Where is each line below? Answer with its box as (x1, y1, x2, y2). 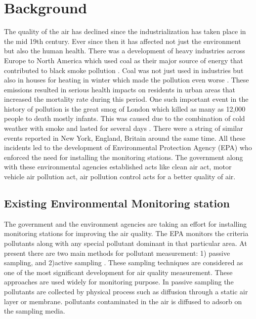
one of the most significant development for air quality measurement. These (4, 267, 233, 277)
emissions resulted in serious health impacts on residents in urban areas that (4, 84, 236, 94)
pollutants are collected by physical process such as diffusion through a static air (4, 286, 248, 296)
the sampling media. (4, 306, 65, 316)
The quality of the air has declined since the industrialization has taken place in (4, 26, 246, 37)
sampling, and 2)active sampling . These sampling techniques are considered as (4, 257, 243, 268)
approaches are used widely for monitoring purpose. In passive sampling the (4, 277, 234, 287)
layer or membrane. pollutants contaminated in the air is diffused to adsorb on (4, 296, 242, 306)
